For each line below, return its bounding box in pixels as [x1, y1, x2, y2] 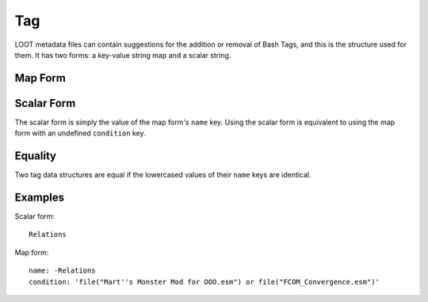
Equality [14, 149, 57, 162]
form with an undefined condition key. [14, 128, 146, 138]
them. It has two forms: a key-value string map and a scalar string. [14, 50, 231, 59]
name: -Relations [29, 266, 96, 275]
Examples [14, 190, 65, 204]
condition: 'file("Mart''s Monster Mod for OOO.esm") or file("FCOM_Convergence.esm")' [29, 277, 380, 286]
